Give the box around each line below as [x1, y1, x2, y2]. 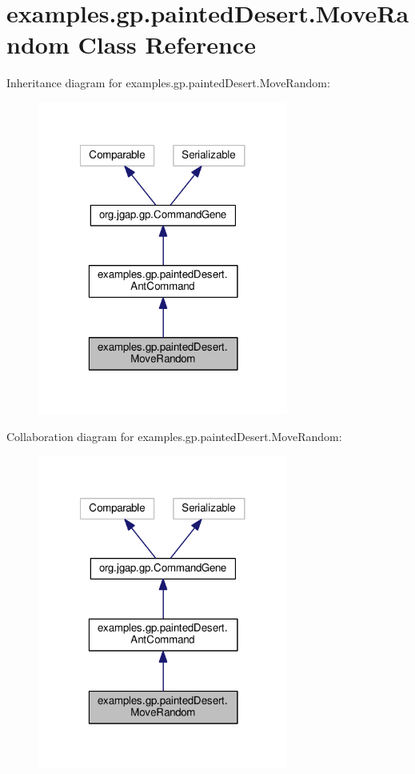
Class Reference [78, 28, 256, 61]
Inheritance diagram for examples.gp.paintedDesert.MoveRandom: [6, 74, 330, 91]
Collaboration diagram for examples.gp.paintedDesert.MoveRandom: [6, 427, 342, 444]
